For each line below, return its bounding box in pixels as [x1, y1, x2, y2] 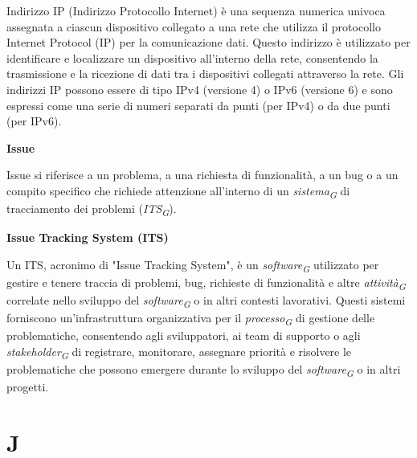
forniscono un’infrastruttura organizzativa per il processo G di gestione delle [6, 309, 375, 328]
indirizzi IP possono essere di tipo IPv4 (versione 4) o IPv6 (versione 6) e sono [6, 80, 393, 97]
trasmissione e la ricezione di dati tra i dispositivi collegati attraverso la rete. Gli [6, 65, 404, 82]
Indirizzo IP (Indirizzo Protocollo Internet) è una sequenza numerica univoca [6, 2, 386, 18]
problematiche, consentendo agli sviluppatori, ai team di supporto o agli [6, 327, 361, 344]
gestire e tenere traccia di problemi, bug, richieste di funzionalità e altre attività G [6, 273, 406, 292]
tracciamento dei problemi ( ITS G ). [6, 200, 177, 219]
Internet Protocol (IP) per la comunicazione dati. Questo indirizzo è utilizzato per [6, 34, 411, 51]
